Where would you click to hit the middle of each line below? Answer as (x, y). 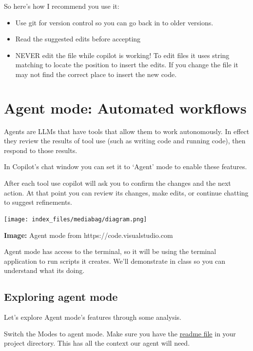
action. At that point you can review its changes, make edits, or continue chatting (126, 192)
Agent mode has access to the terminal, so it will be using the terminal (110, 251)
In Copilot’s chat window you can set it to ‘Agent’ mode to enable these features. (126, 166)
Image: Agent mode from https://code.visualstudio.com (88, 235)
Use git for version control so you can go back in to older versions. (114, 22)
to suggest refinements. (38, 202)
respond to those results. (41, 150)
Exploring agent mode (61, 297)
